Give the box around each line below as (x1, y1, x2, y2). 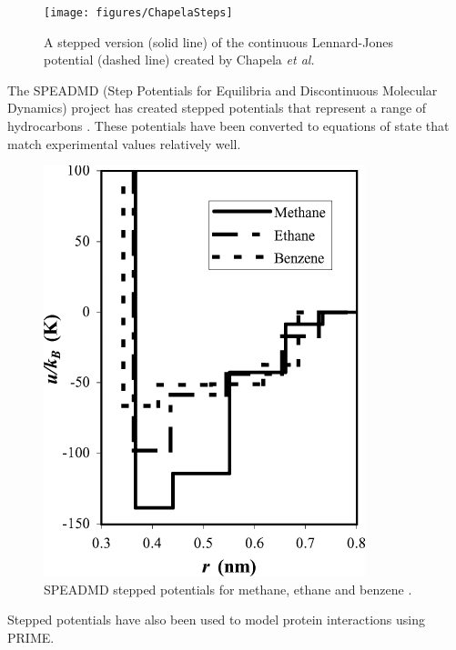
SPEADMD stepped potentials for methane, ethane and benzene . (44, 579, 412, 598)
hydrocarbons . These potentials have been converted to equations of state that (7, 116, 450, 135)
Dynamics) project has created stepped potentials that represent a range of (7, 98, 427, 117)
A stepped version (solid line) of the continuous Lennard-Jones (44, 32, 393, 51)
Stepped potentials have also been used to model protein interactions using (7, 610, 425, 629)
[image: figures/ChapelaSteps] (44, 6, 233, 19)
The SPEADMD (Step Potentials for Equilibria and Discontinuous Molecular (7, 80, 438, 99)
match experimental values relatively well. (7, 134, 241, 153)
